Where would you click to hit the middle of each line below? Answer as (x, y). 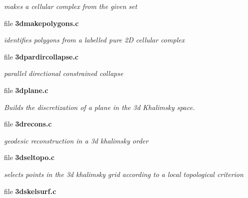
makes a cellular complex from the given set (71, 6)
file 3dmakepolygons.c (41, 23)
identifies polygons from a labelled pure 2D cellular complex (94, 40)
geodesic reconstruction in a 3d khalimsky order (76, 140)
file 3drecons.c (28, 124)
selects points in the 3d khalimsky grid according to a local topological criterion (124, 174)
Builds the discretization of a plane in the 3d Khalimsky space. (100, 107)
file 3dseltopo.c (29, 157)
